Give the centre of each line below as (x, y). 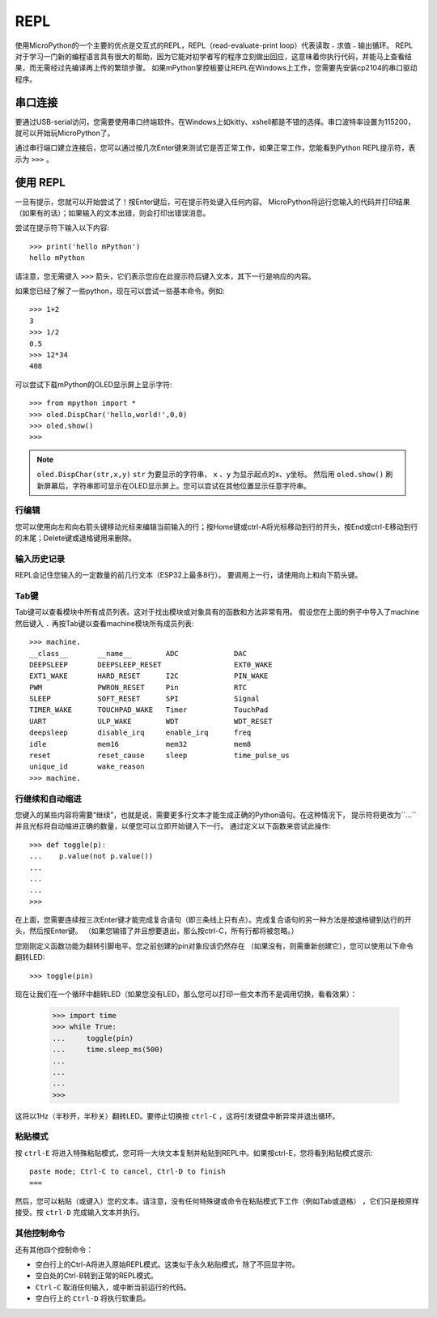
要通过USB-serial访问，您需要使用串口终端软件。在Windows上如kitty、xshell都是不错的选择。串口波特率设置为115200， (215, 121)
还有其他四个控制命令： (54, 1249)
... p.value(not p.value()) (91, 856)
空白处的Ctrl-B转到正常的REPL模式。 (96, 1276)
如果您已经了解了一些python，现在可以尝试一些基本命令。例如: (120, 291)
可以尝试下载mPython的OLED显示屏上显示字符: (93, 384)
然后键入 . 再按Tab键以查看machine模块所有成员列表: (104, 623)
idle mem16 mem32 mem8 (140, 744)
